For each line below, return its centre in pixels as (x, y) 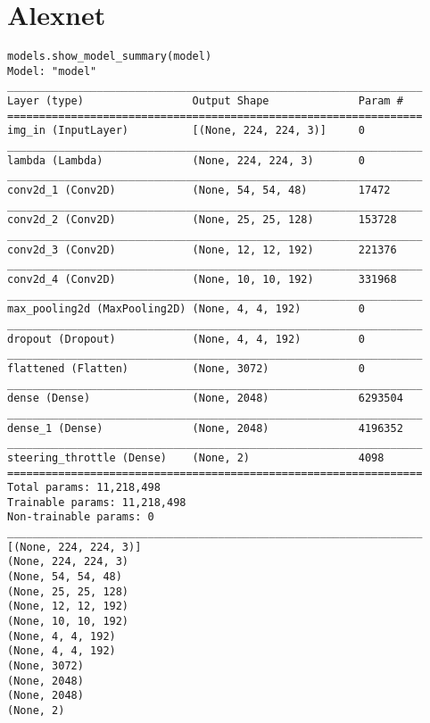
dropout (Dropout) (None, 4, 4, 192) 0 (186, 339)
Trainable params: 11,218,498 (97, 502)
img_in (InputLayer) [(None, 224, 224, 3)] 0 (186, 131)
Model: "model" (52, 71)
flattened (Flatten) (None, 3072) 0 (186, 368)
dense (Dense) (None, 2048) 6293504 (205, 399)
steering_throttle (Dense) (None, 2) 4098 (196, 457)
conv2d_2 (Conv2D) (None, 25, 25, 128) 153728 (202, 220)
